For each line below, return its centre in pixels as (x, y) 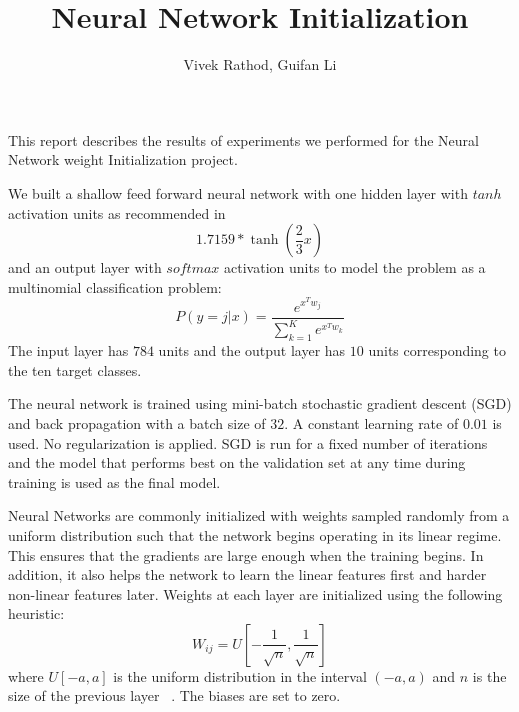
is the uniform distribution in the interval (240, 675)
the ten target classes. (75, 369)
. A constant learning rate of (371, 422)
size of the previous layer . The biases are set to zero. (174, 695)
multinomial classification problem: (115, 286)
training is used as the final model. (114, 481)
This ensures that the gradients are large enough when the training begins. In (246, 554)
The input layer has (68, 350)
